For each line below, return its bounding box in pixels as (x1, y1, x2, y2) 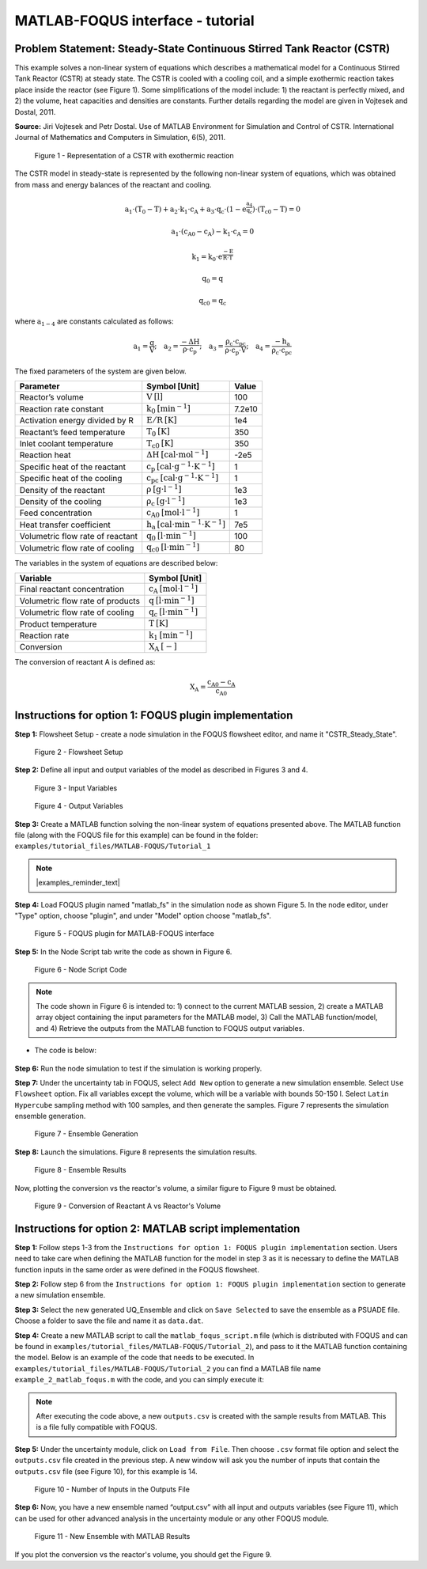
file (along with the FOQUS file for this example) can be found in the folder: (14, 831, 259, 840)
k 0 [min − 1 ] (146, 402, 191, 415)
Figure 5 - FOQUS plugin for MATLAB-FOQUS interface (34, 929, 215, 938)
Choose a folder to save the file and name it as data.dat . (14, 1316, 204, 1325)
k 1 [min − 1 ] (149, 628, 193, 642)
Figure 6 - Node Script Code (34, 965, 127, 975)
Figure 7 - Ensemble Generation (34, 1129, 138, 1139)
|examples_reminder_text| (36, 878, 120, 888)
